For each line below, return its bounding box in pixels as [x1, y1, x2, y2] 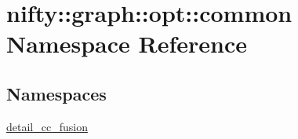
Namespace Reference [6, 27, 247, 60]
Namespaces [6, 81, 107, 105]
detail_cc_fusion [6, 118, 88, 134]
